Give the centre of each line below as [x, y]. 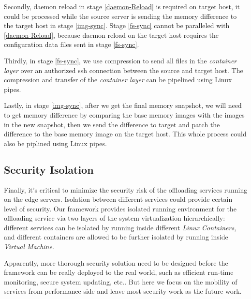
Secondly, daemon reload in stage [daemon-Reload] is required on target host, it [122, 6]
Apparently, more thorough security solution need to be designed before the [116, 262]
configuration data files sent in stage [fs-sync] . [72, 44]
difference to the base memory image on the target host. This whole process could [125, 134]
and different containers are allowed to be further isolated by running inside [116, 237]
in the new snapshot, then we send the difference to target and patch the [112, 124]
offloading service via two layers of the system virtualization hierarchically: [115, 218]
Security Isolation [49, 169]
